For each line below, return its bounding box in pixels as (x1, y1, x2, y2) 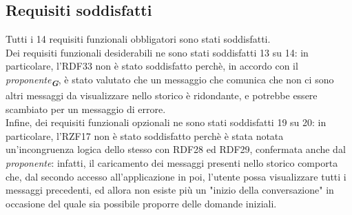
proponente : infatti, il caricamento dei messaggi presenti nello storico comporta (6, 156, 338, 170)
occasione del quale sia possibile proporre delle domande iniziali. (6, 196, 277, 210)
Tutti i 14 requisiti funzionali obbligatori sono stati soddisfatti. (6, 32, 271, 46)
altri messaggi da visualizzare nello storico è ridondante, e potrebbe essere (6, 88, 318, 103)
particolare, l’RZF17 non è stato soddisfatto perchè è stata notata (6, 128, 284, 143)
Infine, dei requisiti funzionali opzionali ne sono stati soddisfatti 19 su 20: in (6, 115, 327, 130)
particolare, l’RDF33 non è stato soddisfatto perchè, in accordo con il (6, 59, 298, 73)
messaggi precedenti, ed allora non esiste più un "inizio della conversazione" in (6, 183, 334, 197)
